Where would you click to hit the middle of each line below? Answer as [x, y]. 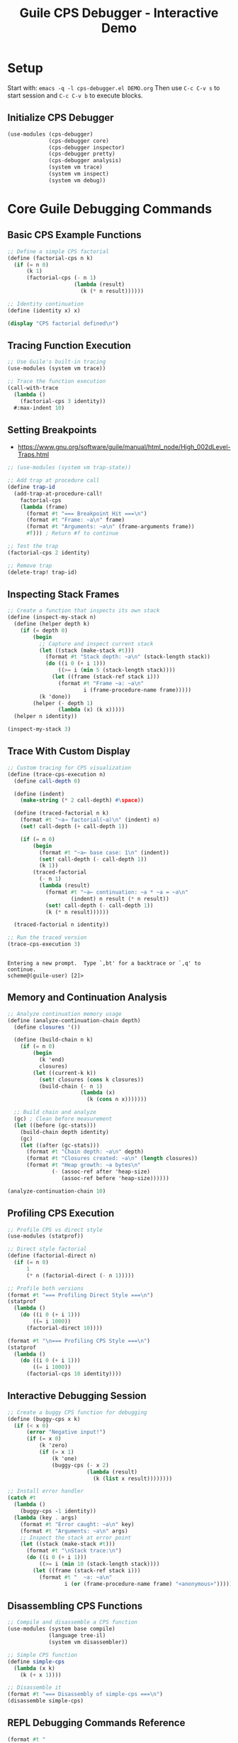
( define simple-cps [36, 1661]
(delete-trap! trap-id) [42, 572]
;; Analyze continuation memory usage [64, 1014]
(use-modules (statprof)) [45, 1236]
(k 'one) [65, 1459]
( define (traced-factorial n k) [62, 813]
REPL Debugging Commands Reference [96, 1723]
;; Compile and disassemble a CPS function [73, 1622]
